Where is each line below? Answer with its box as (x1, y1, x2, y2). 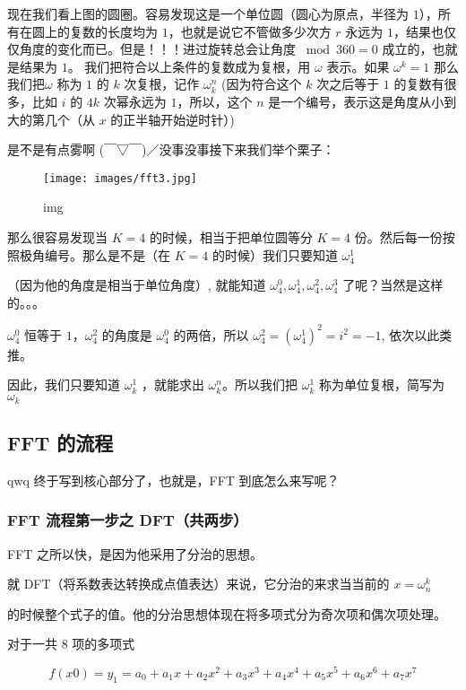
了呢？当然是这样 (342, 275, 444, 294)
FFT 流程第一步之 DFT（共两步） (7, 509, 248, 531)
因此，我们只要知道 (7, 375, 120, 394)
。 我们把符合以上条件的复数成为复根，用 (67, 57, 311, 75)
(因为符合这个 (221, 74, 302, 93)
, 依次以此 (381, 325, 440, 344)
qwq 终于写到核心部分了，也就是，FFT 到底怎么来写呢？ (7, 470, 340, 489)
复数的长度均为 (69, 22, 158, 40)
